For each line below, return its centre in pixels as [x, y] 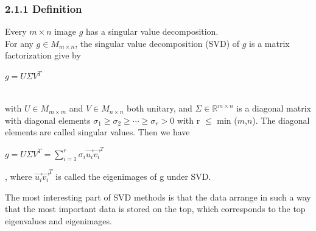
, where [19, 176]
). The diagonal [281, 120]
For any [19, 43]
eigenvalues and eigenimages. [58, 220]
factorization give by [43, 55]
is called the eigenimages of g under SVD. [133, 176]
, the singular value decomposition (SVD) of [157, 43]
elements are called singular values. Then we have [97, 132]
